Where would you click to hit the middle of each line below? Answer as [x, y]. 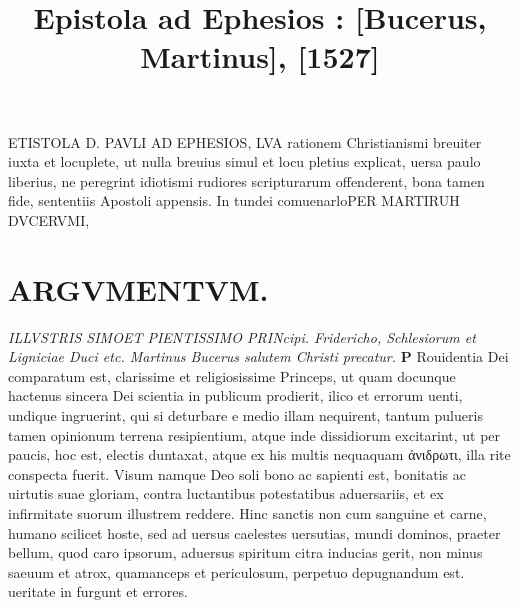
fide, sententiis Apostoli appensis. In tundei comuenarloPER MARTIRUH [234, 200]
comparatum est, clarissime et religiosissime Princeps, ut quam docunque [232, 375]
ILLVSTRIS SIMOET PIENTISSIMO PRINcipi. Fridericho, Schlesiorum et [242, 336]
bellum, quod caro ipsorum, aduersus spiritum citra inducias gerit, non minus [245, 552]
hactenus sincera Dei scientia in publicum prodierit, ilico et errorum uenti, [235, 395]
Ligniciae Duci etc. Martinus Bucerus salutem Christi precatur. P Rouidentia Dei [258, 356]
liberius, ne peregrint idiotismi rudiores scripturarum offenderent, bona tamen [246, 180]
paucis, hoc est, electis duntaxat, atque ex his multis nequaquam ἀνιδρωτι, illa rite [259, 454]
